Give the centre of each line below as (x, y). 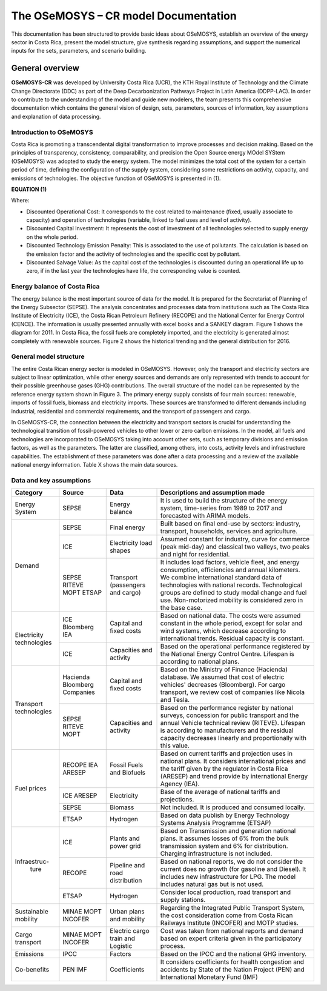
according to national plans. (200, 662)
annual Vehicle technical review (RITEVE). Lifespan (233, 723)
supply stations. (183, 900)
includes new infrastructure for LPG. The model (228, 877)
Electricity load (131, 543)
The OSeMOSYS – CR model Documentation (124, 16)
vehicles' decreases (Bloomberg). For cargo (223, 685)
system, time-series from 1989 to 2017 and (221, 508)
